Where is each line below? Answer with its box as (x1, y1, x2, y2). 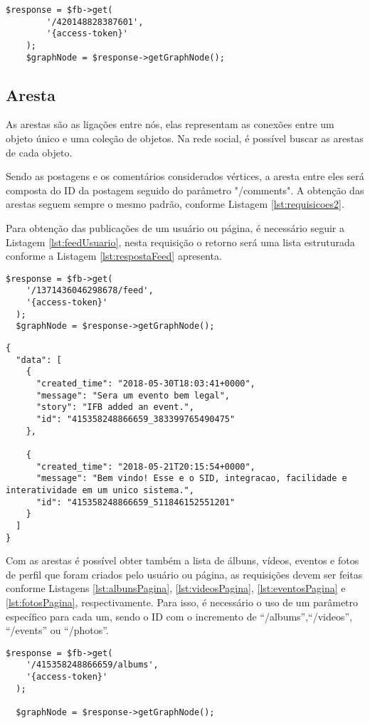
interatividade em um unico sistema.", (6, 485, 194, 495)
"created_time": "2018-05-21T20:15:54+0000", (36, 461, 255, 472)
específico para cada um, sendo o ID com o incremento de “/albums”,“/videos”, (6, 608, 353, 623)
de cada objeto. (6, 144, 73, 159)
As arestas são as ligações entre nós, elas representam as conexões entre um (6, 117, 334, 132)
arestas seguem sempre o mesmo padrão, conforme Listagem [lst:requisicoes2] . (6, 196, 344, 211)
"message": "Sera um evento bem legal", (36, 390, 230, 401)
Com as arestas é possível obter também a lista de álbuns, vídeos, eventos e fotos (6, 553, 359, 568)
